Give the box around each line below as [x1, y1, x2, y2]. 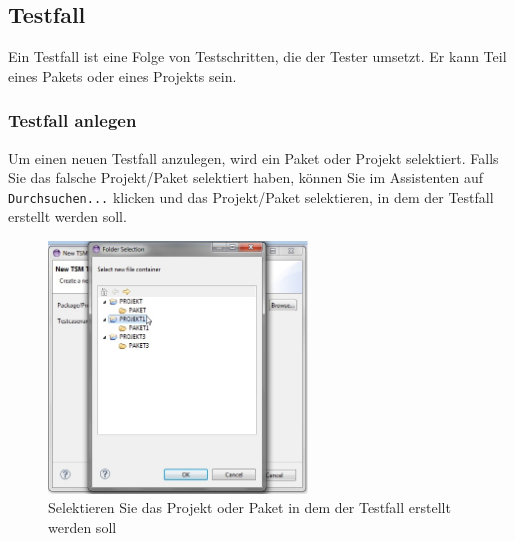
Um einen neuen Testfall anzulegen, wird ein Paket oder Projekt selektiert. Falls [8, 147, 499, 168]
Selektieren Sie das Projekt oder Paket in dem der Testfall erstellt [48, 497, 451, 518]
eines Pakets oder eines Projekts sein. [8, 65, 237, 86]
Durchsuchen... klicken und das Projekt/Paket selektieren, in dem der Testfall [8, 186, 494, 207]
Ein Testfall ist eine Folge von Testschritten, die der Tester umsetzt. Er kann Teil [8, 46, 507, 67]
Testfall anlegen [8, 108, 137, 133]
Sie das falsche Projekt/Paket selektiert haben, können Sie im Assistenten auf [8, 167, 483, 188]
